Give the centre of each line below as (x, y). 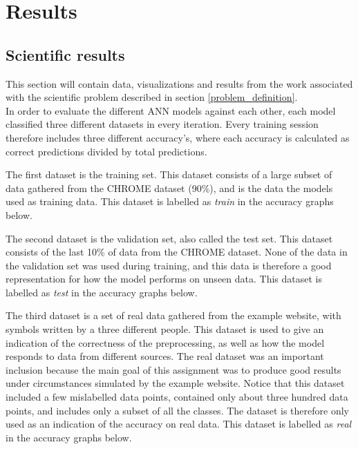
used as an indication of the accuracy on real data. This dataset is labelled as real (179, 424)
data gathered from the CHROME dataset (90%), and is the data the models (169, 188)
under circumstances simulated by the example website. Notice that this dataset (175, 383)
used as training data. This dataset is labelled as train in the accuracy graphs (170, 201)
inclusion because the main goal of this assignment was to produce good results (173, 369)
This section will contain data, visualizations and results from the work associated (179, 83)
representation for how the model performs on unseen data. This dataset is (164, 279)
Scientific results (65, 54)
